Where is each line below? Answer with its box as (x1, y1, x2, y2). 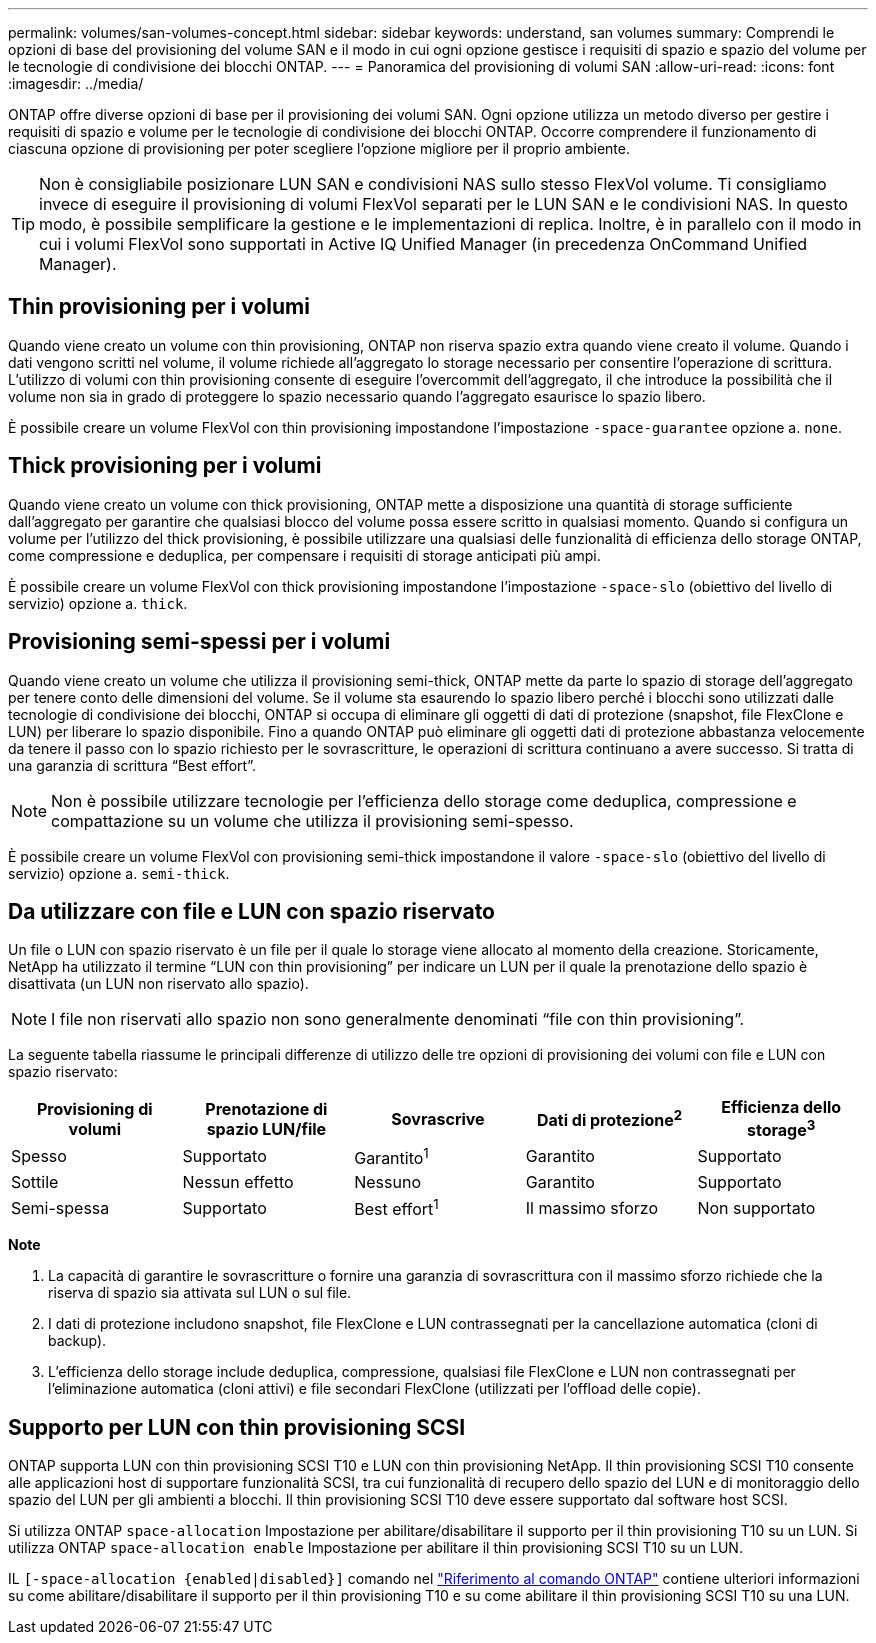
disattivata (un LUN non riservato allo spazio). (8, 975, 309, 993)
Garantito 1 (354, 1144, 429, 1169)
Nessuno (354, 1172, 421, 1193)
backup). (48, 1332, 107, 1350)
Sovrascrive (391, 1109, 485, 1130)
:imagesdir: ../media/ (8, 75, 144, 92)
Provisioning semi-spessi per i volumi (8, 629, 391, 655)
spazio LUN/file (206, 1119, 327, 1140)
